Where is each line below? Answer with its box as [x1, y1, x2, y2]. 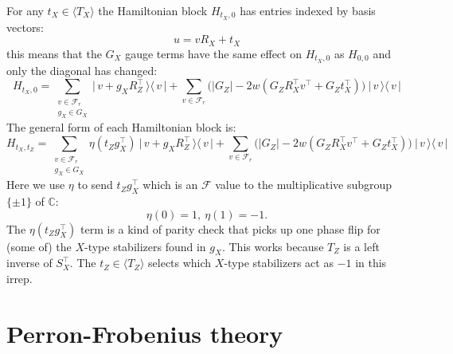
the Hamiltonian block [98, 2, 208, 18]
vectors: [6, 18, 44, 35]
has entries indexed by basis [240, 2, 376, 18]
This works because [228, 238, 324, 254]
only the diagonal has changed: [6, 61, 158, 78]
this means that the [6, 45, 102, 61]
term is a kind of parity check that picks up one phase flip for [80, 220, 381, 237]
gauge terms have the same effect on [125, 45, 302, 61]
